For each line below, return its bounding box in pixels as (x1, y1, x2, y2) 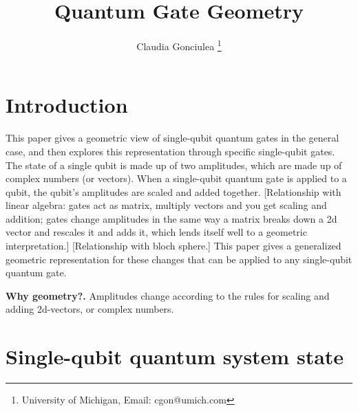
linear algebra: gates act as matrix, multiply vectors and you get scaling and (6, 198, 327, 212)
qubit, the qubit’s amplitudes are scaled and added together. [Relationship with (6, 184, 341, 199)
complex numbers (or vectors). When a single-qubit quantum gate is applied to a (6, 171, 347, 186)
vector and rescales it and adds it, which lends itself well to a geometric (6, 225, 307, 239)
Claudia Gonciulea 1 (136, 37, 222, 53)
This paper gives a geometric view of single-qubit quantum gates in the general (6, 131, 339, 145)
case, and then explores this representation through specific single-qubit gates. (6, 144, 335, 158)
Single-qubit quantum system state (6, 342, 344, 370)
